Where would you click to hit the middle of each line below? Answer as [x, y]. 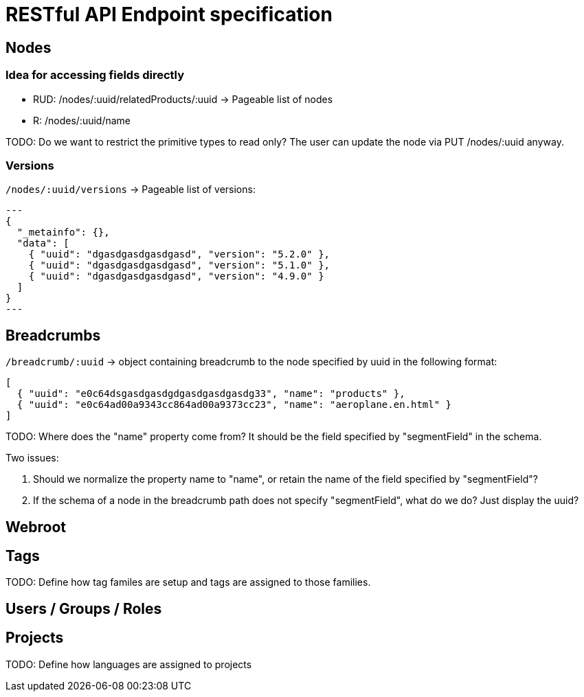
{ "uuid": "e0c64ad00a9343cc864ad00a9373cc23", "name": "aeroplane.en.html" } [234, 405]
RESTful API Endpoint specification [169, 14]
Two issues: [32, 458]
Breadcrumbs [53, 335]
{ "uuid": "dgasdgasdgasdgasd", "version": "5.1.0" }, [179, 265]
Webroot [36, 527]
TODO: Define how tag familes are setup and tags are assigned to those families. [188, 582]
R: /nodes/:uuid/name [82, 120]
